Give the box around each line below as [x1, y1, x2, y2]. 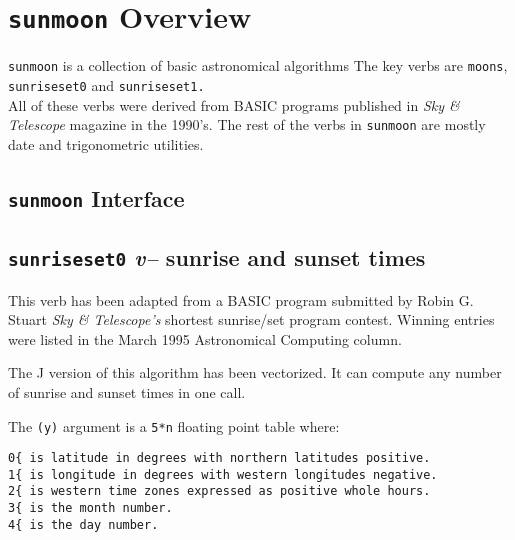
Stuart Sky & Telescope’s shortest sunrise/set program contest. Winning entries [8, 309, 495, 330]
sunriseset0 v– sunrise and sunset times [8, 242, 426, 273]
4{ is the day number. [8, 517, 159, 532]
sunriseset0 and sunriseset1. [8, 74, 205, 95]
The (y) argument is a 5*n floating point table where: [8, 415, 340, 436]
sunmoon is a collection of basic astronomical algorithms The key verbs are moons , [8, 55, 508, 76]
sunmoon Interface [8, 182, 185, 213]
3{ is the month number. [8, 501, 173, 516]
